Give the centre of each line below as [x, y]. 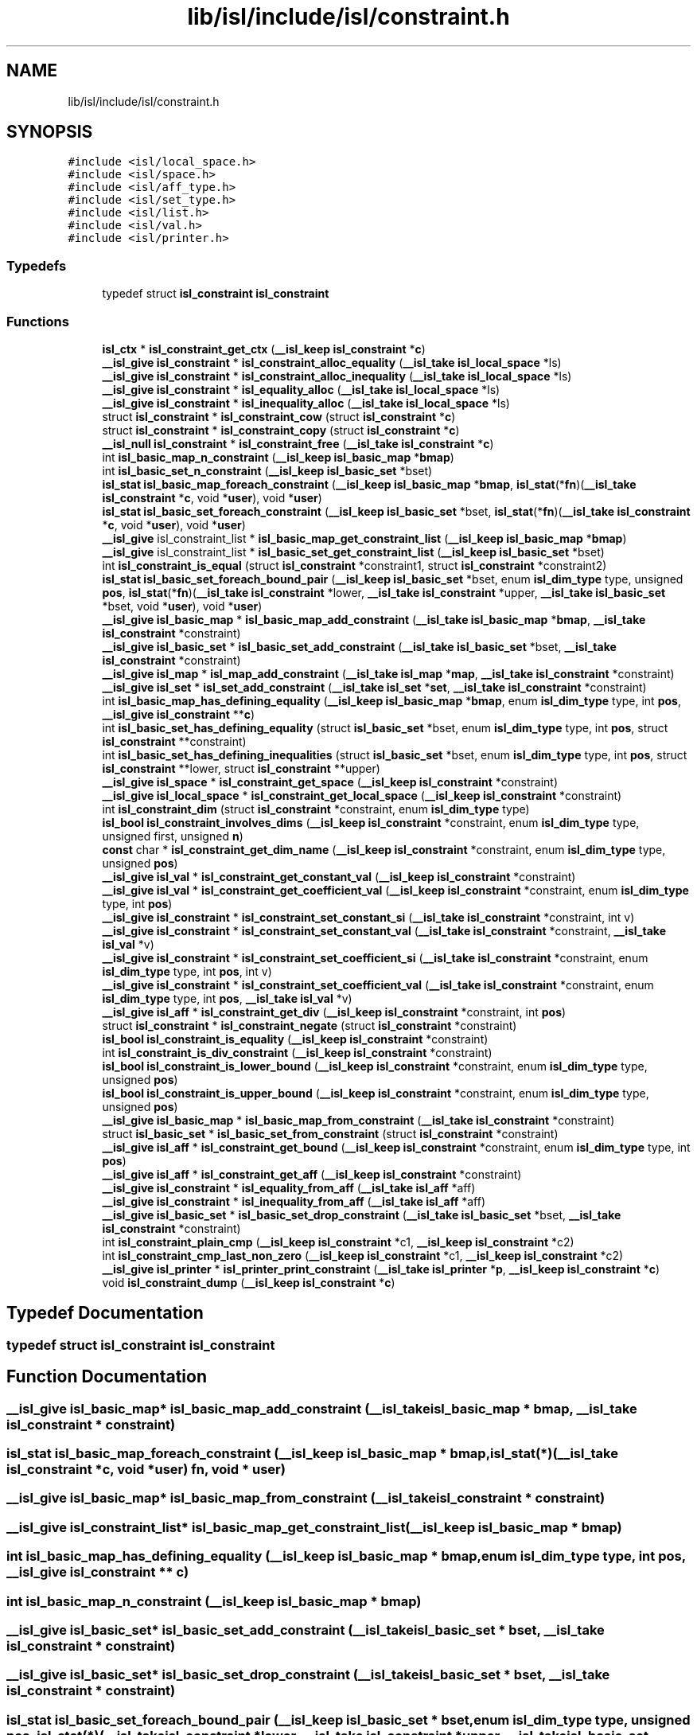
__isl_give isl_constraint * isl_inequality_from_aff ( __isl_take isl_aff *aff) [294, 1201]
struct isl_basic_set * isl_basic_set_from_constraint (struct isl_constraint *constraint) [330, 1133]
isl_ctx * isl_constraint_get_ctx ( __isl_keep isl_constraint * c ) [264, 349]
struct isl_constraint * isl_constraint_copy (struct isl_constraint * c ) [281, 430]
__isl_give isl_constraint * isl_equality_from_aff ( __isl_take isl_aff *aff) [289, 1187]
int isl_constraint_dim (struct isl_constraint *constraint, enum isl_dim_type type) [316, 809]
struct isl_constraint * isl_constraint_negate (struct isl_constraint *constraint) [310, 1025]
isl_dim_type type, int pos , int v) [187, 971]
